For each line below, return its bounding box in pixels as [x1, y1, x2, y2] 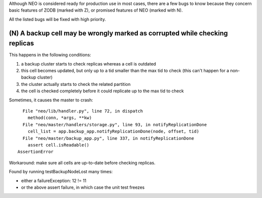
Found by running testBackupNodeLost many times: [9, 169, 113, 175]
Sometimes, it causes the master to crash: [9, 97, 93, 103]
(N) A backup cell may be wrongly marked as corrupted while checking [9, 29, 228, 37]
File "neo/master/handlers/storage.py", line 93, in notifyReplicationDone [22, 122, 207, 127]
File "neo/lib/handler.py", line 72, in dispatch [22, 108, 143, 114]
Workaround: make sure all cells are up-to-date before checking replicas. [9, 160, 156, 165]
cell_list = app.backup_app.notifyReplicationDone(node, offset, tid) [27, 129, 199, 134]
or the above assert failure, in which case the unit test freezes [21, 184, 145, 190]
